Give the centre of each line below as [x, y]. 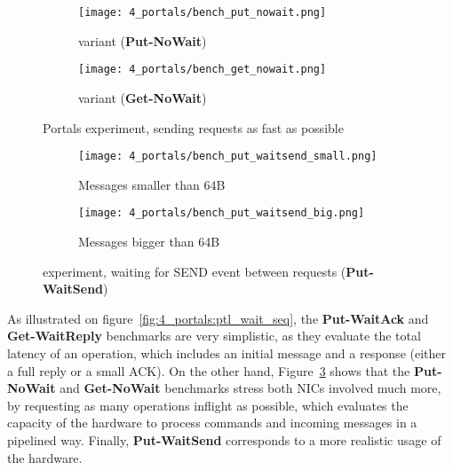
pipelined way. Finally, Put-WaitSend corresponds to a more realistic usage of [224, 439]
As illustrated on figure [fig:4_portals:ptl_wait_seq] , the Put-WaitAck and [218, 318]
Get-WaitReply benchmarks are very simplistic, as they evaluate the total [214, 336]
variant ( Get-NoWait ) [143, 97]
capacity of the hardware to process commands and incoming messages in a [212, 423]
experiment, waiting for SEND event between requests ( [195, 271]
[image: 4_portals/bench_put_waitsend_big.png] [222, 213]
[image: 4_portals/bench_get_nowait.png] [203, 70]
